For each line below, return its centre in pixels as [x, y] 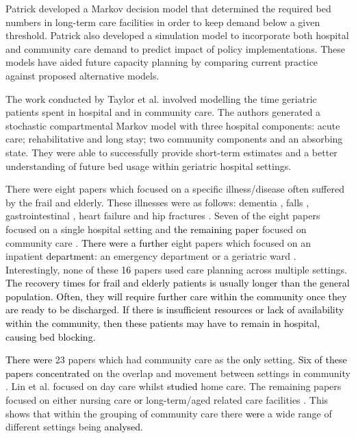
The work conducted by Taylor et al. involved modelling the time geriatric [161, 98]
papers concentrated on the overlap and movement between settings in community [178, 373]
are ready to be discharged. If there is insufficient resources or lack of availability [175, 309]
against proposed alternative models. [82, 75]
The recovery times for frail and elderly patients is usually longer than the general [178, 283]
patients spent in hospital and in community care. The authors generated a [163, 112]
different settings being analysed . [74, 427]
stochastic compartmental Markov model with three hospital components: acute [173, 125]
